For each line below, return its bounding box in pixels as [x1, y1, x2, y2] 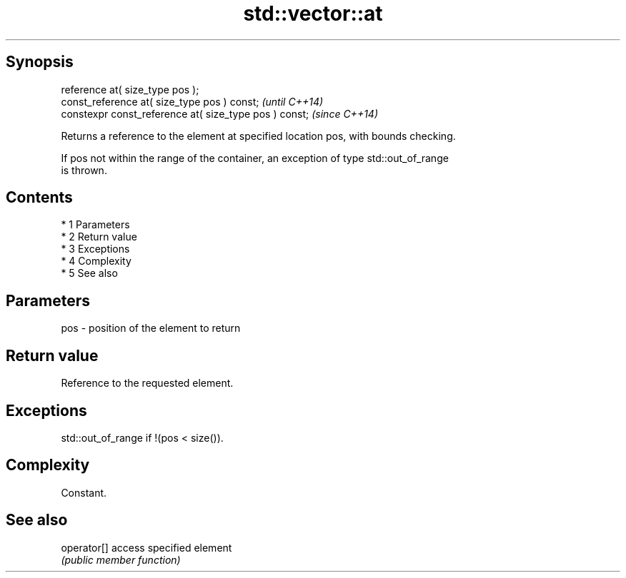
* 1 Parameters [61, 218, 130, 231]
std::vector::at [243, 1, 383, 26]
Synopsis [6, 53, 74, 71]
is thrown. [61, 163, 107, 176]
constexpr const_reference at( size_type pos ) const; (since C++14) [61, 107, 379, 120]
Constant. [61, 486, 107, 499]
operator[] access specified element [61, 541, 232, 554]
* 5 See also [61, 267, 118, 280]
